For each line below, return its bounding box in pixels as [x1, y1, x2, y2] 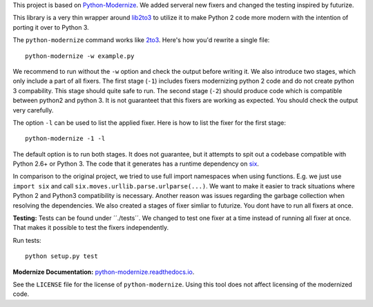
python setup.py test [25, 252, 98, 260]
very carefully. [12, 106, 54, 114]
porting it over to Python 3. [12, 23, 89, 31]
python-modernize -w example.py [25, 52, 135, 60]
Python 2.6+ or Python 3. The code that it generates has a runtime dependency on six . [12, 159, 259, 168]
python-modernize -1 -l [25, 135, 106, 143]
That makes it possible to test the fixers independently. [12, 224, 169, 232]
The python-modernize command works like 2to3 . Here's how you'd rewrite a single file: [12, 36, 270, 44]
